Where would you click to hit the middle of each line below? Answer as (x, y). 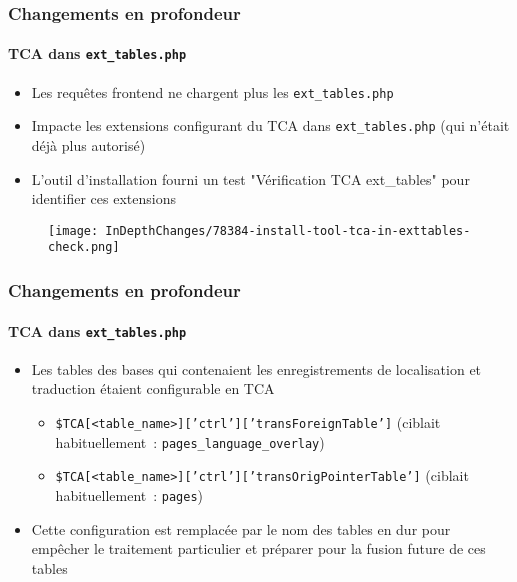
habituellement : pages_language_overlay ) (190, 441)
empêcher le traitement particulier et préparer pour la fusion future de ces (258, 548)
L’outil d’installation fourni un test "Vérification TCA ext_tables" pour (250, 178)
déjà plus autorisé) (88, 145)
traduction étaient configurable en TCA (153, 388)
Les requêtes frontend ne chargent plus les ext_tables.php (212, 91)
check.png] (84, 247)
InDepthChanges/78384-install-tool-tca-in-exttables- (288, 230)
